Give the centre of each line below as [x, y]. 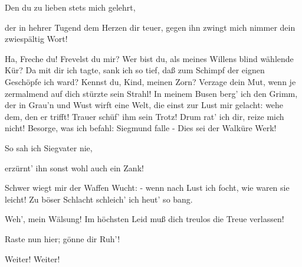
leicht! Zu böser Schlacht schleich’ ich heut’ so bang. [99, 199]
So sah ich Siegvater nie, [49, 147]
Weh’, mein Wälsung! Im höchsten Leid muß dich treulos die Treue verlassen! [145, 219]
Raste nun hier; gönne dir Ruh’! [63, 238]
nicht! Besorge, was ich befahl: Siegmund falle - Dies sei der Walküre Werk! [141, 128]
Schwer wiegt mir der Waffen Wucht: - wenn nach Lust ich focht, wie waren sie [147, 188]
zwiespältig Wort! [36, 39]
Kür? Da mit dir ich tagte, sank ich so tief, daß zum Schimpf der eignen [135, 70]
